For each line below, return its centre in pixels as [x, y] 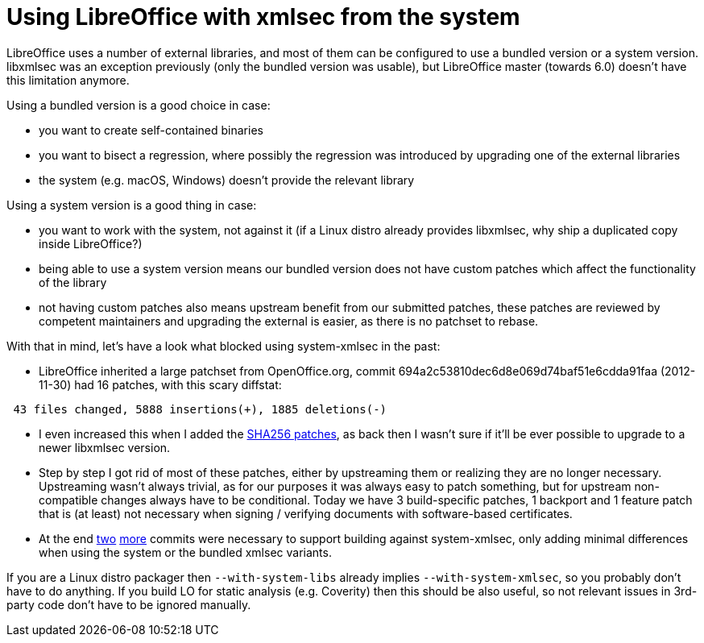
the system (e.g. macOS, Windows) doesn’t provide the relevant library [227, 180]
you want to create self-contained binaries [151, 130]
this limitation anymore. [68, 80]
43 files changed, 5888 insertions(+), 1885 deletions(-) [200, 409]
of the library [73, 282]
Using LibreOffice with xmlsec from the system [263, 17]
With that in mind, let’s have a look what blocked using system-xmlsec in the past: [224, 346]
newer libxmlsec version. [105, 447]
